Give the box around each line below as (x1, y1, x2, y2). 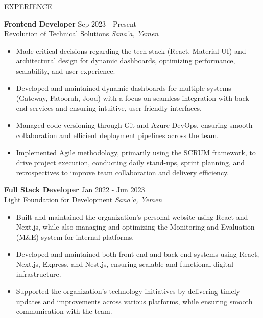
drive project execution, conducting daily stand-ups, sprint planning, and (16, 157, 245, 168)
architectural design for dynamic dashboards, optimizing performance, (16, 55, 235, 66)
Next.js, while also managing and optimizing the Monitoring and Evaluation (16, 221, 255, 232)
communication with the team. (16, 306, 112, 316)
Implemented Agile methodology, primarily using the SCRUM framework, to (16, 147, 256, 157)
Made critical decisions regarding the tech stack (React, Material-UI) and (16, 45, 246, 56)
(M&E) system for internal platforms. (16, 231, 134, 242)
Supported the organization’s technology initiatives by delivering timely (16, 286, 241, 297)
